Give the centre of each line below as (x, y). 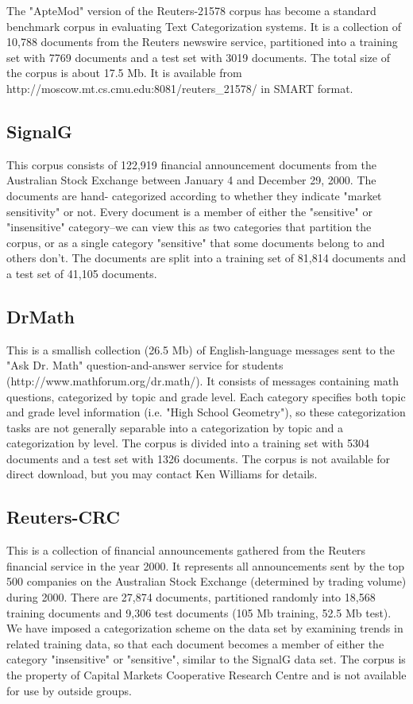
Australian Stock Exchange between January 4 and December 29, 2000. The (191, 180)
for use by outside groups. (69, 690)
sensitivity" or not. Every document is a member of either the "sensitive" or (189, 211)
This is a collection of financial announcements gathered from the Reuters (186, 550)
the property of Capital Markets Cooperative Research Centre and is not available (206, 675)
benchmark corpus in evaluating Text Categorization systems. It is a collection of (204, 26)
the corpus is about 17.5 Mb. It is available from (124, 73)
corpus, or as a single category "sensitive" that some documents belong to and (196, 242)
